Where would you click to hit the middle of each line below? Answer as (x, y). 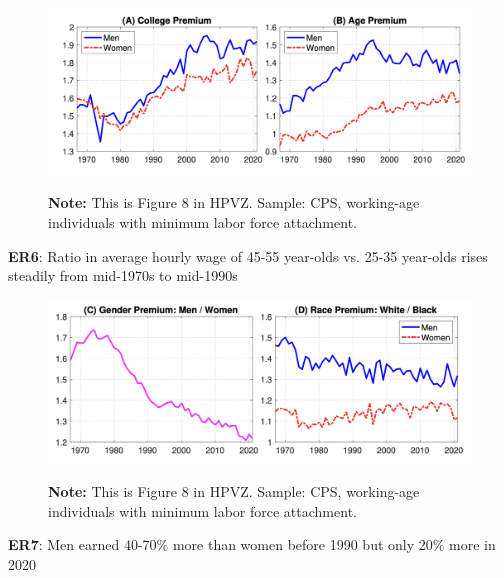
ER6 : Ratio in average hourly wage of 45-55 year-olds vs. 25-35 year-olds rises (248, 255)
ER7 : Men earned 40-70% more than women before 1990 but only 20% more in (252, 544)
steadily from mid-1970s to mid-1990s (123, 275)
